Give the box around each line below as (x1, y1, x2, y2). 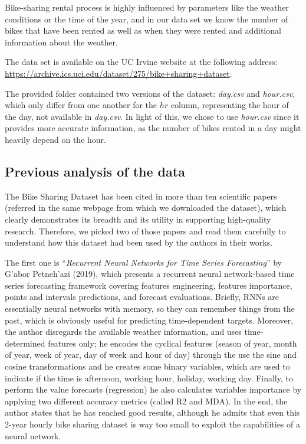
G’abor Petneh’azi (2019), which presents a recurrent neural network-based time (5, 267, 295, 280)
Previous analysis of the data (5, 162, 185, 180)
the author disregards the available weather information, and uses (5, 325, 242, 338)
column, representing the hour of (170, 99, 289, 111)
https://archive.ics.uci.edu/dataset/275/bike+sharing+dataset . (5, 67, 232, 79)
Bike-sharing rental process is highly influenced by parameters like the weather (5, 1, 289, 13)
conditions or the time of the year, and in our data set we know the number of (5, 12, 288, 25)
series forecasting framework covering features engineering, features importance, (5, 279, 292, 291)
